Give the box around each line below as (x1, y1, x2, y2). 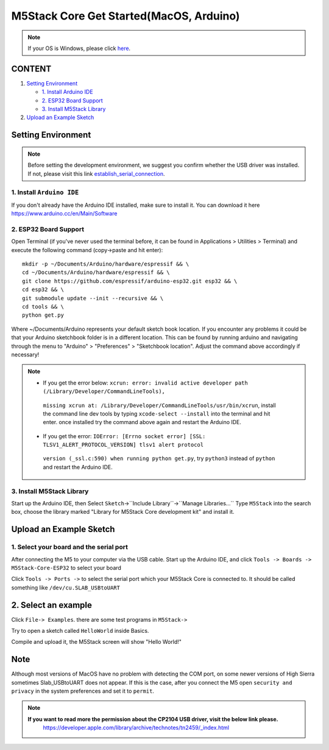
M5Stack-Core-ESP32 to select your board (11, 564, 122, 571)
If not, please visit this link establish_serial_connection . (27, 170, 165, 177)
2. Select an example (11, 600, 93, 610)
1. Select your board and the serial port (11, 543, 128, 552)
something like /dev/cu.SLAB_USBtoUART (11, 583, 120, 591)
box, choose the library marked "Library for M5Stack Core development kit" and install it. (11, 508, 235, 516)
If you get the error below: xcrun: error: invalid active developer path (43, 379, 248, 386)
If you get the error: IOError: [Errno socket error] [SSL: (43, 432, 206, 439)
